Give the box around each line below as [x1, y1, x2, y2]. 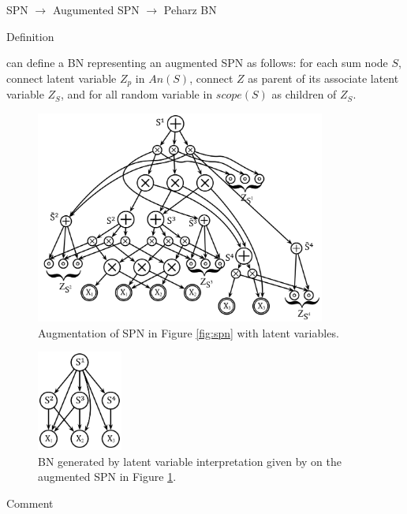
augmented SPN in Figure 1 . [38, 468, 177, 485]
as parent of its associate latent [248, 69, 399, 86]
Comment [6, 495, 54, 511]
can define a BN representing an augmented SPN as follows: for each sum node [6, 54, 388, 71]
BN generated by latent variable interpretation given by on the [38, 453, 342, 469]
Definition [6, 28, 54, 44]
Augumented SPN [52, 2, 140, 17]
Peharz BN [163, 2, 217, 17]
